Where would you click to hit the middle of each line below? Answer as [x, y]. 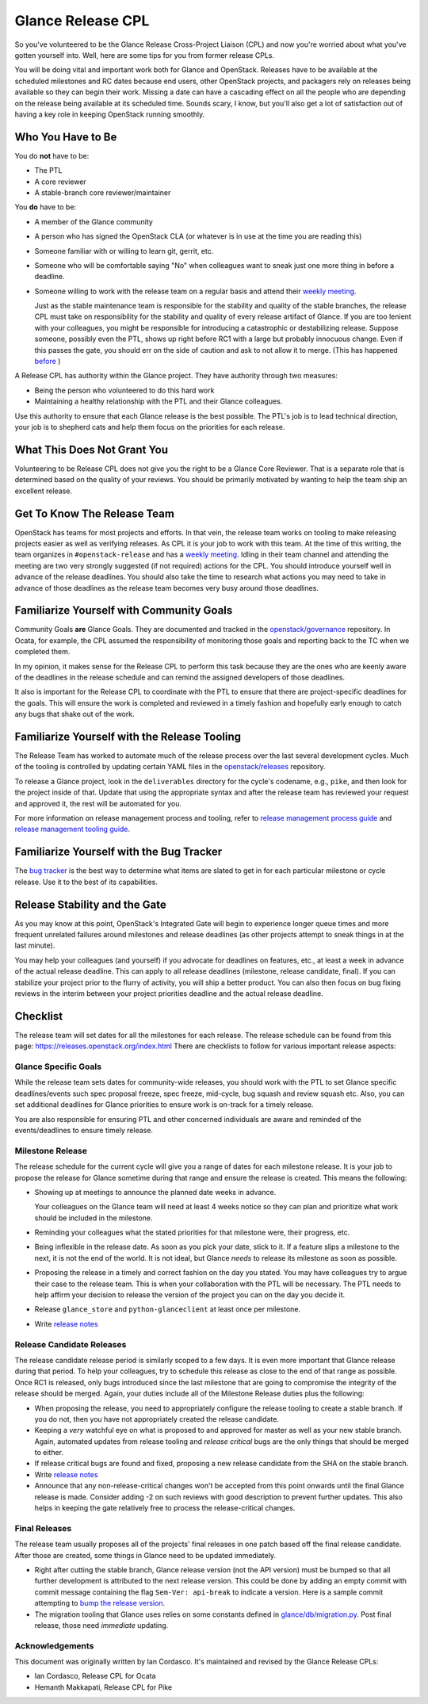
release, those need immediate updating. [101, 1625]
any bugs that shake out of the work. [75, 714]
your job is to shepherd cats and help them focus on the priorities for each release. [150, 427]
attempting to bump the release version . [100, 1603]
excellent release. [44, 491]
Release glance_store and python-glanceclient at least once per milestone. [168, 1309]
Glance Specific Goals [58, 1066]
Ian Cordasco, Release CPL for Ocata [95, 1676]
